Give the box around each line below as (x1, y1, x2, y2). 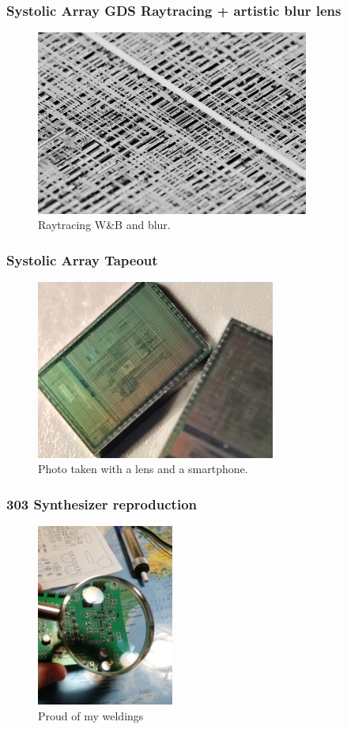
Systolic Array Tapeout (6, 250, 158, 269)
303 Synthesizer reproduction (6, 494, 198, 513)
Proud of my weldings (38, 707, 144, 723)
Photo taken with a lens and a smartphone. (38, 460, 248, 477)
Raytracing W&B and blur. (38, 216, 171, 233)
